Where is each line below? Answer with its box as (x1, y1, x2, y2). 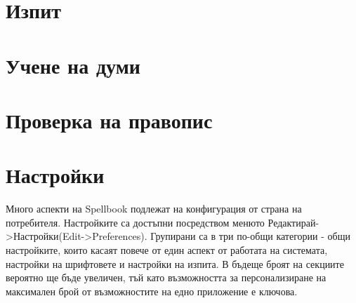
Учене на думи (6, 50, 140, 79)
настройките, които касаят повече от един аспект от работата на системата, (6, 243, 328, 257)
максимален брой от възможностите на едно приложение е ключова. (6, 283, 298, 298)
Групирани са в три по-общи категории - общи (150, 229, 350, 243)
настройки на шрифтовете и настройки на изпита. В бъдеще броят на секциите (6, 256, 344, 271)
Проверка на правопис (6, 105, 213, 134)
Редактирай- (268, 215, 319, 229)
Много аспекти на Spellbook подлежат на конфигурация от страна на (6, 201, 302, 216)
